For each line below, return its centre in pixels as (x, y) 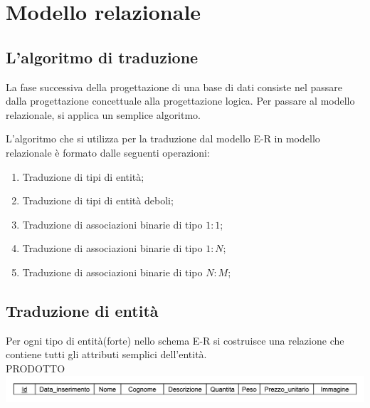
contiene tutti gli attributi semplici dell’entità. (106, 354)
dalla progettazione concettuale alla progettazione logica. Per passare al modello (180, 101)
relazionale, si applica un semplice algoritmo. (104, 114)
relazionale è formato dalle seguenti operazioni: (108, 152)
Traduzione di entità (82, 310)
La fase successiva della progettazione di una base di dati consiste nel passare (174, 87)
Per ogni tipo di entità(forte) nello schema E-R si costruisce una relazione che (175, 340)
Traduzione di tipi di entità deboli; (98, 200)
